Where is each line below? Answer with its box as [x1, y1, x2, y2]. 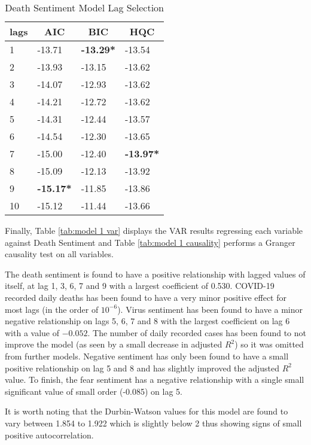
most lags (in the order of [5, 303, 99, 315]
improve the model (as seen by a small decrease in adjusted [5, 338, 222, 350]
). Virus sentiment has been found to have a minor [117, 303, 303, 315]
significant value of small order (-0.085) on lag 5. [5, 385, 182, 397]
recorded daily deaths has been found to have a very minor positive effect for [5, 291, 286, 303]
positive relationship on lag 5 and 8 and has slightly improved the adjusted [5, 361, 280, 374]
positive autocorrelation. [5, 428, 94, 441]
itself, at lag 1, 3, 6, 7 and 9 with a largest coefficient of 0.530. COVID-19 [5, 279, 275, 292]
